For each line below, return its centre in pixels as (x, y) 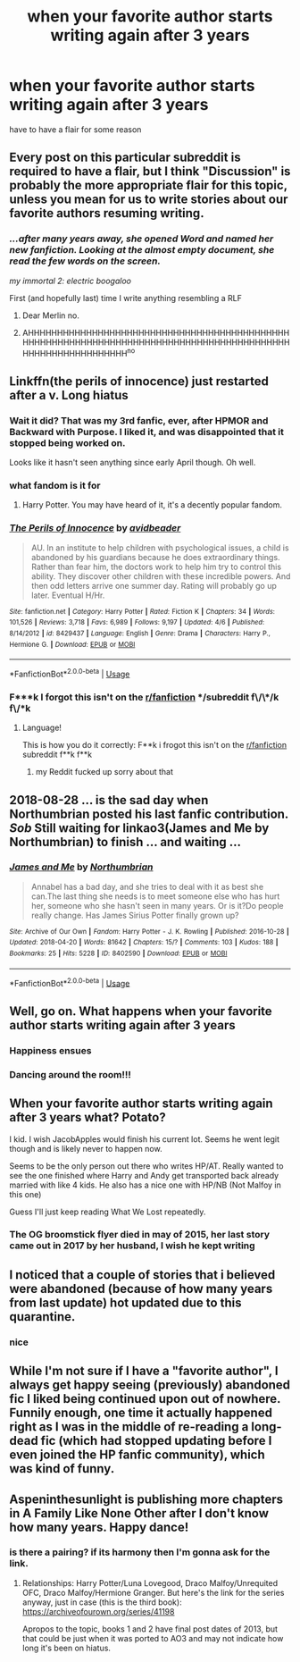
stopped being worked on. (67, 442)
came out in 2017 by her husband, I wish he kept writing (133, 1246)
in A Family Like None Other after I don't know (139, 1513)
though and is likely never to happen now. (86, 1148)
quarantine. (42, 1317)
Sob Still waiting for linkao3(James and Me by (139, 828)
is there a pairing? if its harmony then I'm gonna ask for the (140, 1552)
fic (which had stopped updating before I (156, 1441)
